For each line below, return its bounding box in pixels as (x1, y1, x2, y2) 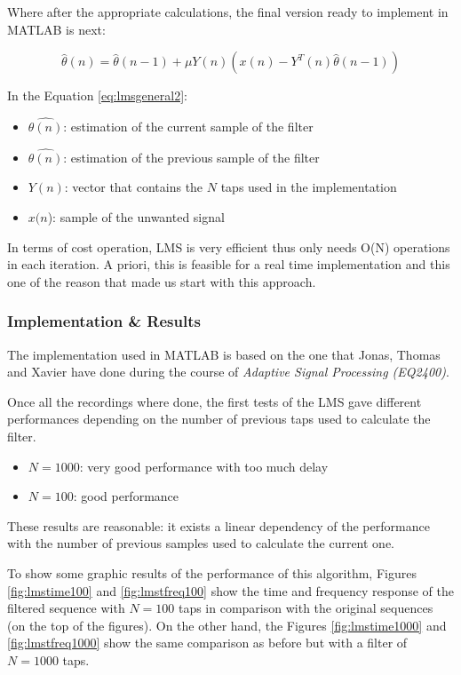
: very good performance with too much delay (79, 457, 329, 475)
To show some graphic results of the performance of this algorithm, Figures (7, 563, 417, 582)
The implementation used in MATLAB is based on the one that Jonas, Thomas (7, 345, 441, 363)
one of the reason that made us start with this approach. (7, 272, 316, 290)
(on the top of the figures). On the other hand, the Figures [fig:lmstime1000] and (7, 615, 447, 634)
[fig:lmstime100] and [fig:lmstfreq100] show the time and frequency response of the (7, 581, 454, 600)
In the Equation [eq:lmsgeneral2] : (7, 86, 187, 105)
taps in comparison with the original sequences (178, 599, 433, 617)
